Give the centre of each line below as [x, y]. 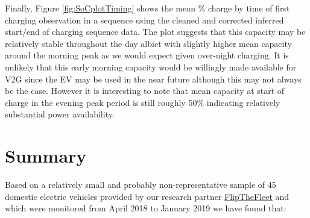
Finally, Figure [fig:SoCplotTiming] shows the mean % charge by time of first [147, 8]
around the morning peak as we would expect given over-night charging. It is [147, 55]
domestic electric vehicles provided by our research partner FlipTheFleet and [147, 196]
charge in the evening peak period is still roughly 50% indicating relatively [143, 102]
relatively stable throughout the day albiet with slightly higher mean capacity [148, 43]
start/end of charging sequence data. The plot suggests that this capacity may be [155, 32]
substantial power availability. [60, 114]
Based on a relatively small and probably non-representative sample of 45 [141, 185]
